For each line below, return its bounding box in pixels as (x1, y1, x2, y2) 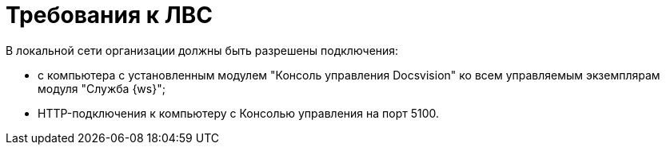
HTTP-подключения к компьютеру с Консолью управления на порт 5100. (38, 106, 440, 120)
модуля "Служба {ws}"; (38, 81, 166, 95)
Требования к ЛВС (6, 2, 213, 29)
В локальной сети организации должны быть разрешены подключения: (6, 43, 399, 57)
